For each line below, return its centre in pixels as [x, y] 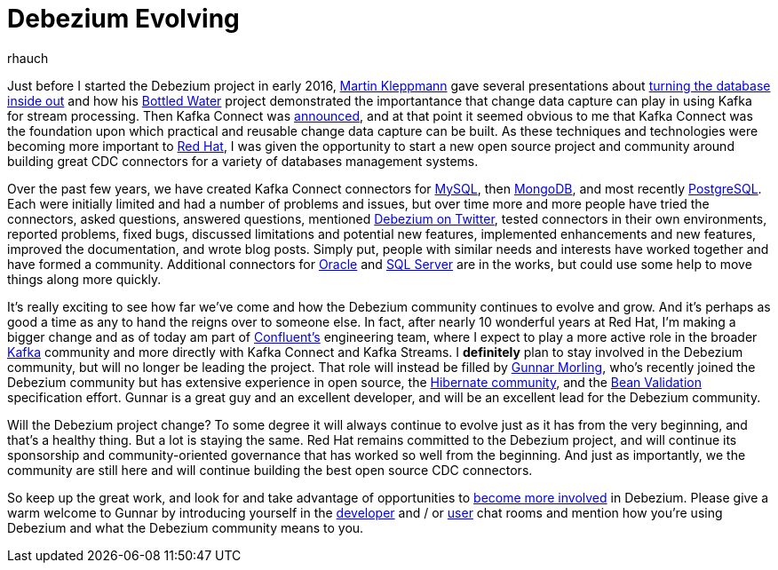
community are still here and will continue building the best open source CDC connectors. [270, 470]
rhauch [28, 58]
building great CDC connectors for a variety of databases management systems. [243, 161]
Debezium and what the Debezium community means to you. [186, 527]
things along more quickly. [84, 279]
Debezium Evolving [123, 19]
